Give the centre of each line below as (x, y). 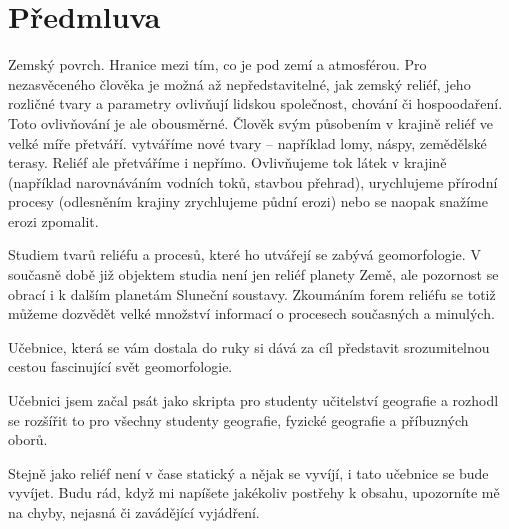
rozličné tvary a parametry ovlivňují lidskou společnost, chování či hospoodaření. (255, 103)
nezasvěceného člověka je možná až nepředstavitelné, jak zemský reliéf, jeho (239, 83)
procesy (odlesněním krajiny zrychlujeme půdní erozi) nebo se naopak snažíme (248, 201)
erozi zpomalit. (53, 220)
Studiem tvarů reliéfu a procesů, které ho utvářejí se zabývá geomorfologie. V (244, 254)
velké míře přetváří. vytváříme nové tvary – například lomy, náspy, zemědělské (247, 142)
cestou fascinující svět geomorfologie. (120, 366)
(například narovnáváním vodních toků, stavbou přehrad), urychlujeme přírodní (253, 181)
